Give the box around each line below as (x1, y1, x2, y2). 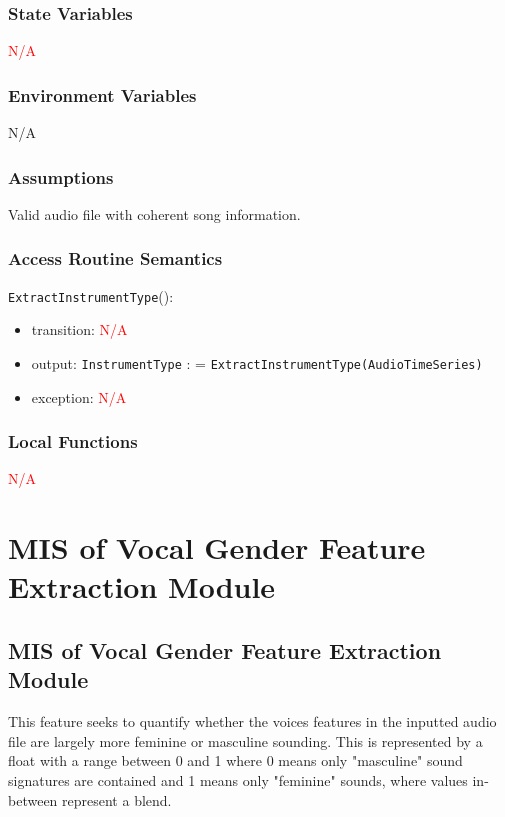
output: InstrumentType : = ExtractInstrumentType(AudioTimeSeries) (31, 352, 483, 373)
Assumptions (8, 164, 114, 189)
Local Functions (8, 429, 138, 454)
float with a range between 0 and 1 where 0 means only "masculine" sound (8, 750, 463, 771)
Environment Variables (8, 82, 197, 107)
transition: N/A (31, 319, 128, 340)
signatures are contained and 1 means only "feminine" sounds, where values (8, 769, 468, 790)
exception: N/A (31, 386, 127, 407)
